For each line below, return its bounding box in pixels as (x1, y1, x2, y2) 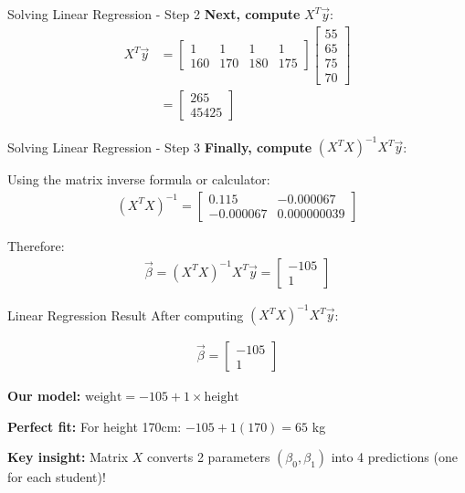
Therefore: (7, 236, 65, 255)
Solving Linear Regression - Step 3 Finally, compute (7, 137, 312, 156)
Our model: (7, 386, 81, 405)
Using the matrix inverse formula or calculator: (7, 170, 270, 189)
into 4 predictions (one (331, 447, 458, 467)
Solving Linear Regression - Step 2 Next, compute (7, 5, 301, 23)
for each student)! (7, 467, 106, 487)
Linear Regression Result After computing (7, 305, 244, 324)
